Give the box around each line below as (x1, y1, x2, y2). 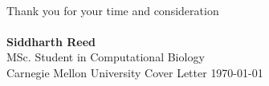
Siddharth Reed (6, 33, 96, 49)
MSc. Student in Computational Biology (6, 49, 205, 65)
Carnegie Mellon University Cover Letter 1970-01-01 (6, 64, 263, 80)
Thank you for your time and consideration (6, 2, 219, 18)
